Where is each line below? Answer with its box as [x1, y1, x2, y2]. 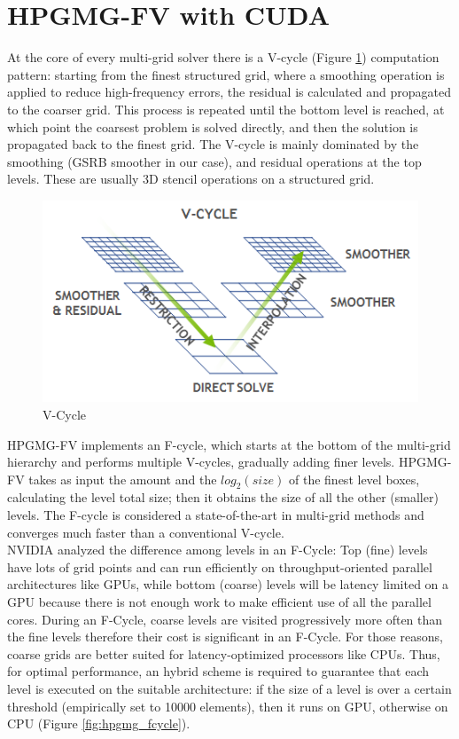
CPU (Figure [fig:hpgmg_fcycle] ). [7, 714, 191, 733]
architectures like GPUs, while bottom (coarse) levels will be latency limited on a [7, 575, 449, 594]
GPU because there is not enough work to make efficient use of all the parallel [7, 593, 432, 611]
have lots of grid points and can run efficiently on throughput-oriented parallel [7, 557, 432, 576]
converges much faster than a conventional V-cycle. [7, 523, 284, 541]
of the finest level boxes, [289, 469, 420, 488]
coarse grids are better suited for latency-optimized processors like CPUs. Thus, [7, 644, 440, 663]
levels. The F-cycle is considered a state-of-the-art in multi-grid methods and [7, 506, 424, 524]
